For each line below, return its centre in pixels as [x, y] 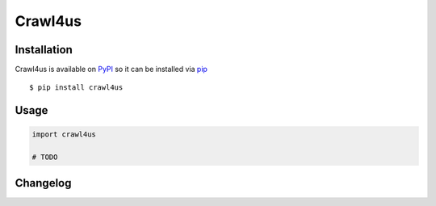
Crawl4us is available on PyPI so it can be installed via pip [111, 69]
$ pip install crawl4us [76, 88]
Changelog [43, 183]
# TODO [45, 157]
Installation [44, 50]
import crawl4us [64, 135]
